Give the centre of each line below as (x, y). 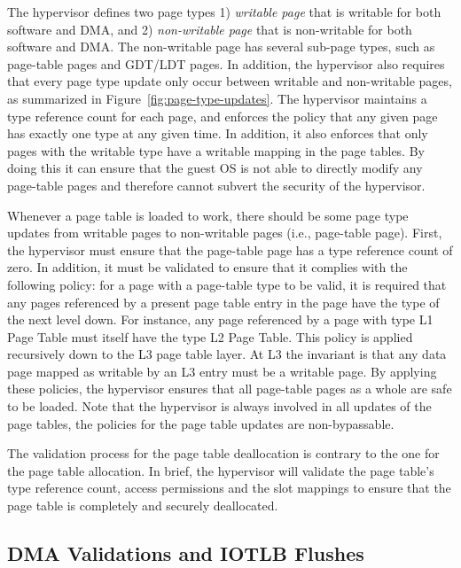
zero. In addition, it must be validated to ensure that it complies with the (207, 267)
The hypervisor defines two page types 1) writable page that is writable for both (224, 12)
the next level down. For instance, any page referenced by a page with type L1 (220, 319)
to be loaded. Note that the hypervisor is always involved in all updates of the (219, 406)
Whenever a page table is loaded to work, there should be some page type (208, 215)
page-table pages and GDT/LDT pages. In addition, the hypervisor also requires (226, 63)
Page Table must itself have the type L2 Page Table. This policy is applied (210, 336)
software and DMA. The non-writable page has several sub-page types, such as (221, 47)
